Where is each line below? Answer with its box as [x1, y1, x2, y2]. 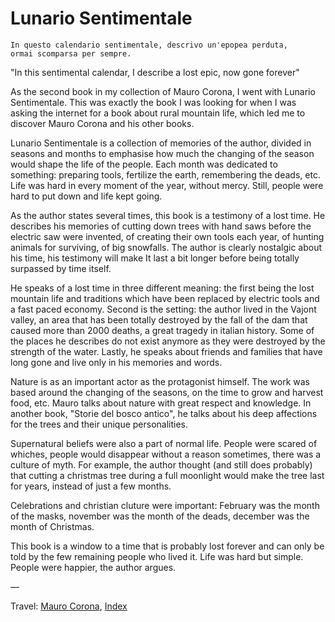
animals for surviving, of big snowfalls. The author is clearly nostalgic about [10, 241, 323, 253]
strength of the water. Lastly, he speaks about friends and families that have [10, 345, 323, 357]
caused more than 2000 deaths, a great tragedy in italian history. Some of [10, 324, 315, 336]
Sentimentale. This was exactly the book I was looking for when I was [10, 96, 297, 108]
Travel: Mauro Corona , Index [10, 600, 128, 612]
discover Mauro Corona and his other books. [10, 117, 195, 129]
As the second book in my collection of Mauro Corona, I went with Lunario [10, 85, 316, 97]
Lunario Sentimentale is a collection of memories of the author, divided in [10, 137, 312, 149]
